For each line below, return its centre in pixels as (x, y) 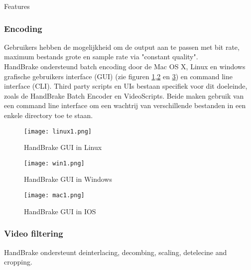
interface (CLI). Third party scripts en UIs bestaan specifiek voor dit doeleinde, (126, 86)
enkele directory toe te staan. (49, 115)
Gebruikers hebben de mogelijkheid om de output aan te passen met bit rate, (122, 47)
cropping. (18, 262)
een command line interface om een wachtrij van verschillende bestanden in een (125, 105)
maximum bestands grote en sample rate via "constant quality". (101, 57)
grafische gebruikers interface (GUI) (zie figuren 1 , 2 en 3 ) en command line (118, 76)
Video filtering (34, 233)
